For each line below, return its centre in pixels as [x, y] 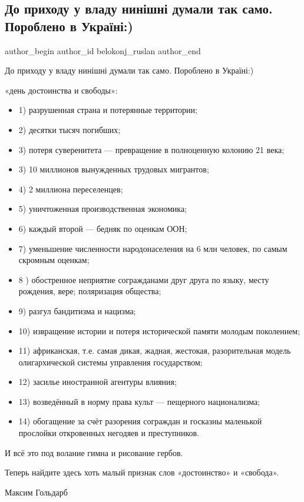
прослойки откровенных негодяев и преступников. [109, 433]
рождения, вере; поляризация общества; [90, 291]
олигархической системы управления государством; [110, 362]
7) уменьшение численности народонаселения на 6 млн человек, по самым [153, 248]
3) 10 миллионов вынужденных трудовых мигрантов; [114, 169]
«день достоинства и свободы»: [61, 90]
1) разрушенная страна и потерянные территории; [108, 110]
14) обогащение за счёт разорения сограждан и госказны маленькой [140, 421]
